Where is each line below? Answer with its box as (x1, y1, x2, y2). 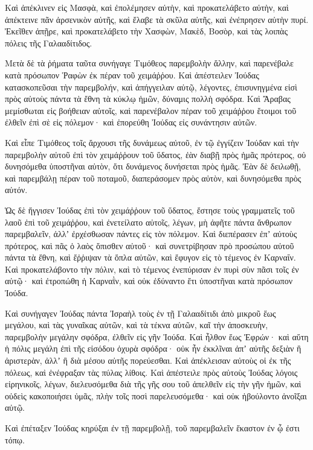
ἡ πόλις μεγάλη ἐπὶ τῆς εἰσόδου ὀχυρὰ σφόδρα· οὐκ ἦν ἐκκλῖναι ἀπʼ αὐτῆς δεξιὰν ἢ (5, 342, 302, 355)
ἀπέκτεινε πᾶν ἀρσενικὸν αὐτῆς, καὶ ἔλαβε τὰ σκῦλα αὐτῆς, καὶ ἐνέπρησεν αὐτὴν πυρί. (5, 13, 309, 25)
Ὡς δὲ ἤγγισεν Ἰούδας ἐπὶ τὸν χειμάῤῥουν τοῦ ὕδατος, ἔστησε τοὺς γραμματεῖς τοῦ (5, 203, 295, 216)
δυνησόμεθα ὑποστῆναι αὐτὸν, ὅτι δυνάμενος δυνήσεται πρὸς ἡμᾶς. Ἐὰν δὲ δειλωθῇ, (5, 160, 301, 173)
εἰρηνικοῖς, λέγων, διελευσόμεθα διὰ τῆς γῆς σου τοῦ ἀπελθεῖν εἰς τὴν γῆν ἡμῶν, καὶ (5, 378, 302, 390)
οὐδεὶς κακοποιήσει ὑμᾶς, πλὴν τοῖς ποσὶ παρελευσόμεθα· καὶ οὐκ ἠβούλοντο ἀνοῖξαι (5, 389, 307, 402)
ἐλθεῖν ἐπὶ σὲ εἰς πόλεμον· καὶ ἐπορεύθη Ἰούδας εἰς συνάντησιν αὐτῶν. (5, 116, 257, 128)
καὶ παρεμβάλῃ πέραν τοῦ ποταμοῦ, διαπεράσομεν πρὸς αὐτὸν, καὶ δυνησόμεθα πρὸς (5, 171, 302, 184)
